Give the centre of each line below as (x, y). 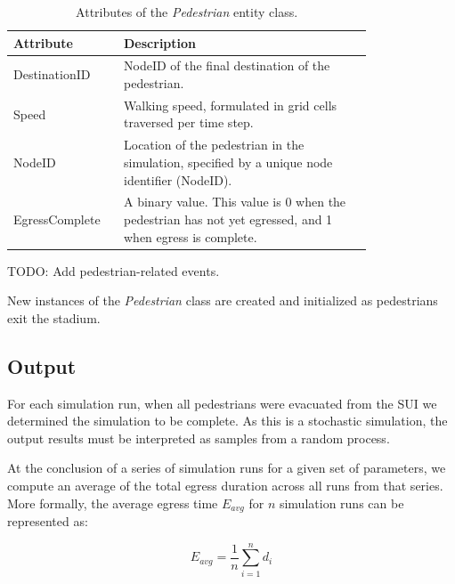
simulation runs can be (341, 503)
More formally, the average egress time (113, 503)
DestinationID (52, 74)
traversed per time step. (189, 122)
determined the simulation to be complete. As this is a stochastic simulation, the (227, 421)
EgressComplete (57, 219)
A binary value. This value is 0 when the (235, 202)
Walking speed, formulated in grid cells (231, 105)
